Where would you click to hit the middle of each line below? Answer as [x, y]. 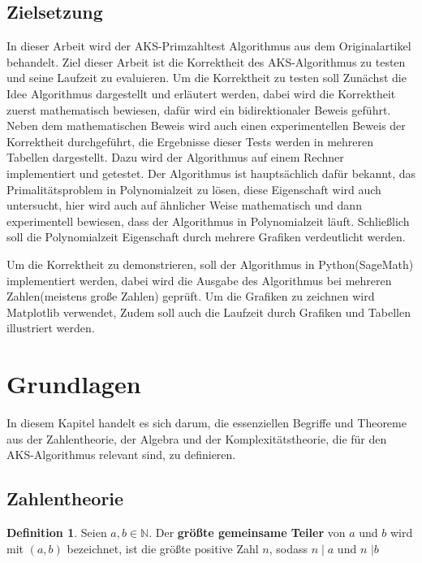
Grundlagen [74, 384]
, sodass [289, 548]
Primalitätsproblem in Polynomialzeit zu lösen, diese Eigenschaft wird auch [194, 189]
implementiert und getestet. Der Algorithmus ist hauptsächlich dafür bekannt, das [211, 173]
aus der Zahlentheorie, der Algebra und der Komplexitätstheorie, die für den [197, 438]
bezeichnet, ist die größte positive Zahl [163, 548]
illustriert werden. [51, 328]
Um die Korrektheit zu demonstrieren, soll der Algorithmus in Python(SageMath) [210, 264]
